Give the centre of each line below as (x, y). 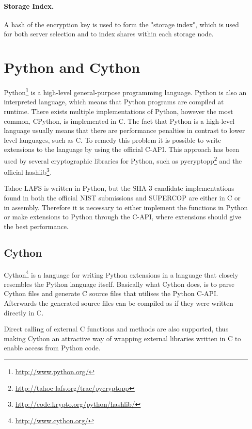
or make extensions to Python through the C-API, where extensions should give (123, 217)
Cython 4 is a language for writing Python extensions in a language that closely (121, 274)
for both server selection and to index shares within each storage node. (109, 34)
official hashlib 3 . (28, 171)
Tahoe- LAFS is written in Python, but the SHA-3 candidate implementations (119, 188)
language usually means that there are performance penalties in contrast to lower (125, 130)
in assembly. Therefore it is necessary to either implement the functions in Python (126, 207)
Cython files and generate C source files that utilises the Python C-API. (111, 293)
